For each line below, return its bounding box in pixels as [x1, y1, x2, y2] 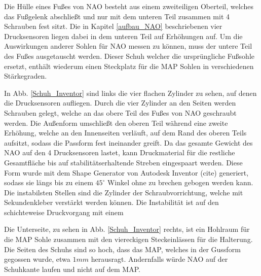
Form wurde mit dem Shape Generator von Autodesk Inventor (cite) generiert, [4, 167, 249, 178]
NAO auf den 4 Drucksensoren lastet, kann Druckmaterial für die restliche [4, 147, 235, 158]
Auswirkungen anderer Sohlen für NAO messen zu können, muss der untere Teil [4, 41, 252, 51]
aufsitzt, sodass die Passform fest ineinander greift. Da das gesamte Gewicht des [4, 137, 253, 148]
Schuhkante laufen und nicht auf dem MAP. [4, 263, 140, 274]
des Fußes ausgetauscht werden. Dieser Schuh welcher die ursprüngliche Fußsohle [4, 50, 255, 61]
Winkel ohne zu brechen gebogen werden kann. [107, 177, 253, 188]
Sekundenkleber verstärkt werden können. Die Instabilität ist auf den [4, 197, 219, 208]
